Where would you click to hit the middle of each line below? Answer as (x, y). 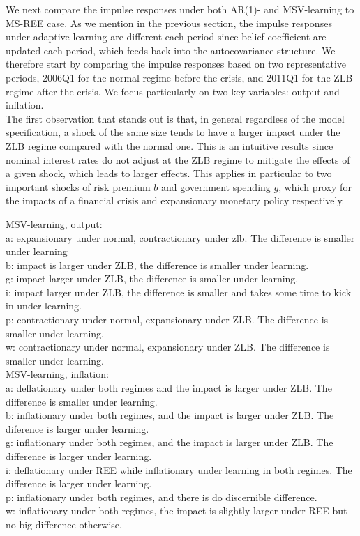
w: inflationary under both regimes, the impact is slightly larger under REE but (177, 511)
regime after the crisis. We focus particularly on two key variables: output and (173, 91)
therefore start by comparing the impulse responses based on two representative (176, 64)
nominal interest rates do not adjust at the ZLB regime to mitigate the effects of (178, 159)
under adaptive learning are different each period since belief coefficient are (166, 37)
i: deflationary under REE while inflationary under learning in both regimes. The (179, 469)
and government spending (216, 186)
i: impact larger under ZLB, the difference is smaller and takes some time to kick (179, 292)
